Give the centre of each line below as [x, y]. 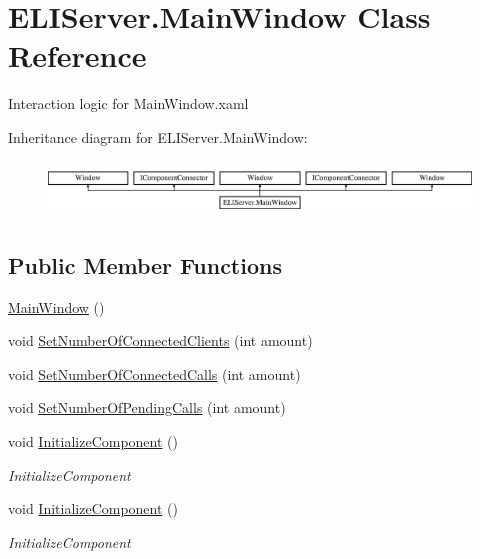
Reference [77, 55]
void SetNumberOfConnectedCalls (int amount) [154, 373]
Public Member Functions [145, 264]
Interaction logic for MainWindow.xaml [128, 103]
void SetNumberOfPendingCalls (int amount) [147, 407]
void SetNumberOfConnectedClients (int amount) [160, 340]
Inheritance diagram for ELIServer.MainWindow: [158, 136]
